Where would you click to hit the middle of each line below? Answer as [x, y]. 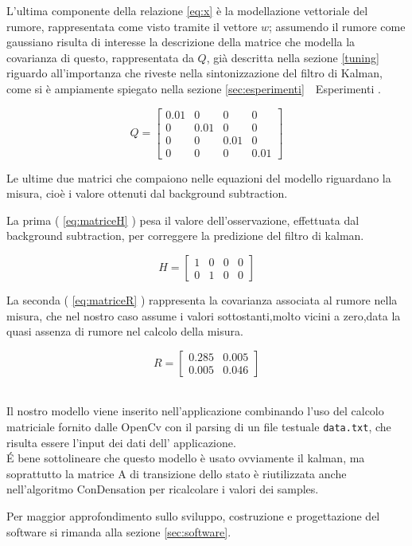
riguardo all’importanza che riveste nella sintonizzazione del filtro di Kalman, [194, 73]
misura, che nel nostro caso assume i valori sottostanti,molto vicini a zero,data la [204, 315]
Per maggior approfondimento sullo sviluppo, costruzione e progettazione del [193, 516]
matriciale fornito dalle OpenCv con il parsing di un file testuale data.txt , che [199, 427]
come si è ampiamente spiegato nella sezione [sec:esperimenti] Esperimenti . [194, 88]
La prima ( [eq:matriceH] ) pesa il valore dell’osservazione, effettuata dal [183, 220]
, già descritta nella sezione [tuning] [293, 57]
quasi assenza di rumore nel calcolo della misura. [125, 331]
